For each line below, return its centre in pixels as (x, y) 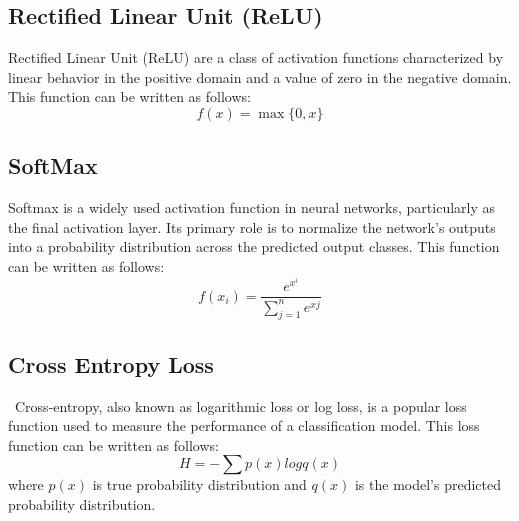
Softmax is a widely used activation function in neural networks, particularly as (252, 207)
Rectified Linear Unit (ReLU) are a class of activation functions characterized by (256, 57)
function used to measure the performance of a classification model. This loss (244, 425)
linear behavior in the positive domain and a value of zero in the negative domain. (260, 76)
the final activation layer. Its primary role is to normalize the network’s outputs (252, 226)
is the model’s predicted (427, 484)
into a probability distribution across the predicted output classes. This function (254, 246)
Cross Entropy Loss (111, 363)
